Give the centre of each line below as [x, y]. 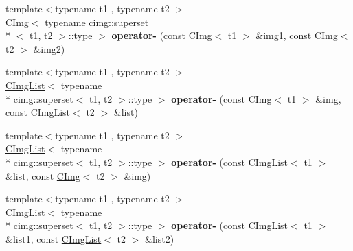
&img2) [49, 48]
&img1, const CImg [297, 35]
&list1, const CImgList [54, 238]
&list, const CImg [43, 175]
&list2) [160, 238]
